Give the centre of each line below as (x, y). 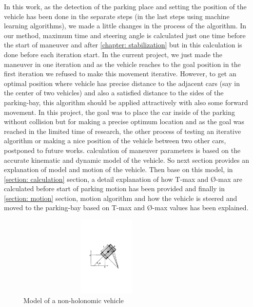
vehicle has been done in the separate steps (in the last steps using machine (117, 16)
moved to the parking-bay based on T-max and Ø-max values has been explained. (126, 208)
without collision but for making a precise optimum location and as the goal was (124, 121)
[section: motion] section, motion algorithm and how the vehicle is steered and (121, 198)
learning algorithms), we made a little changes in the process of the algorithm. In (125, 26)
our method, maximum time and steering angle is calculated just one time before (125, 35)
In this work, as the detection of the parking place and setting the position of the (125, 6)
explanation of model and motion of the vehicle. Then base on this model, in (118, 169)
